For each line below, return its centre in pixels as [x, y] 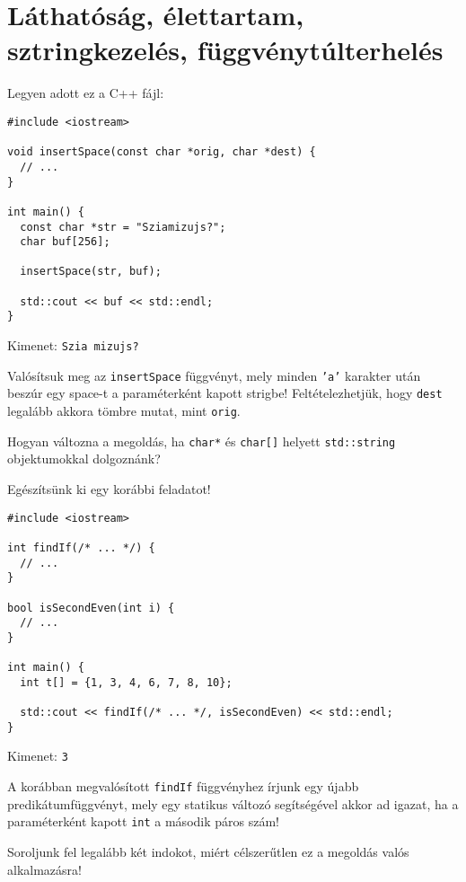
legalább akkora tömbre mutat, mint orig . [124, 411]
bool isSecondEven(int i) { [91, 608]
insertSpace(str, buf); [91, 272]
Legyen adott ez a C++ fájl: [86, 93]
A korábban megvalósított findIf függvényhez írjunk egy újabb [183, 786]
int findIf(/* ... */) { [81, 547]
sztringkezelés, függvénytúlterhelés [225, 50]
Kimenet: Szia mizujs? [73, 345]
